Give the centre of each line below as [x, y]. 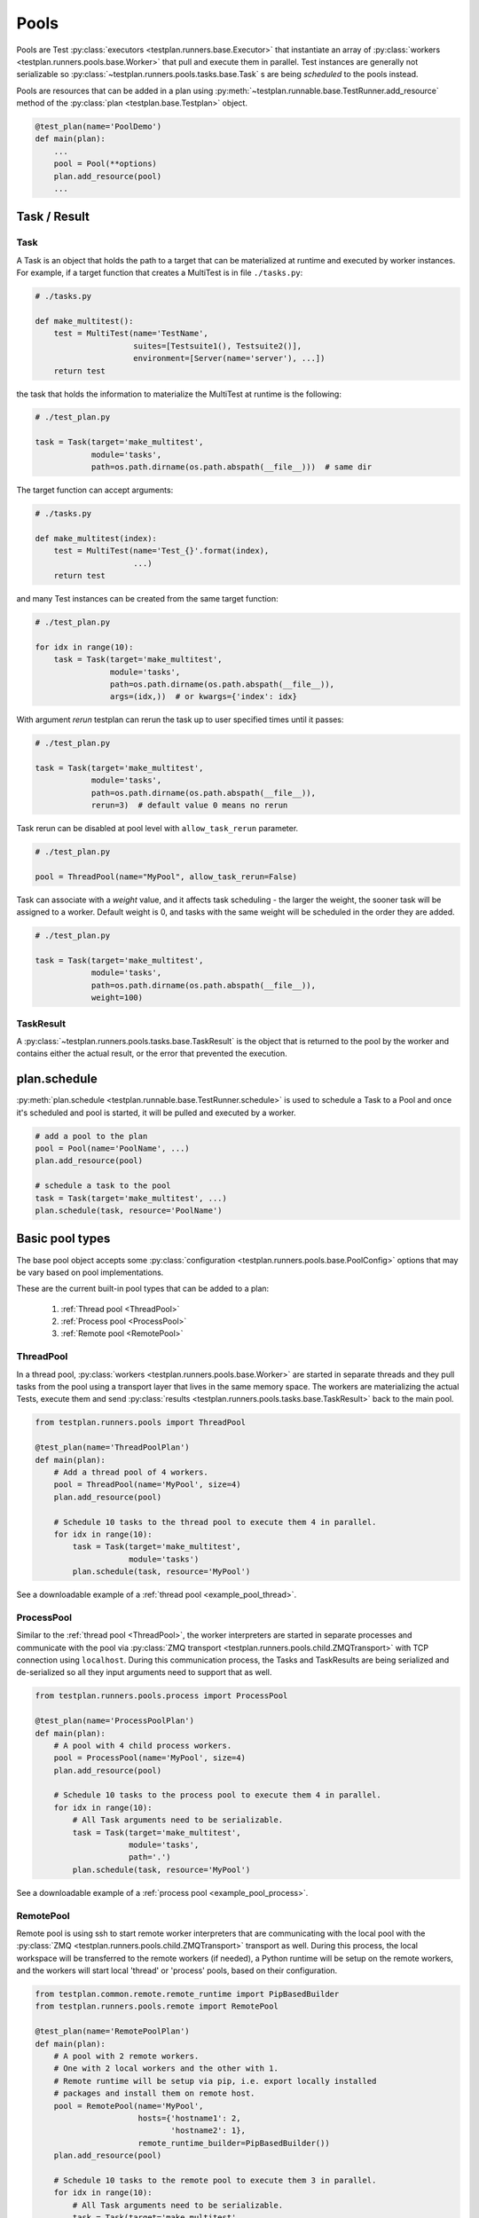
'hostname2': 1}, [208, 2131]
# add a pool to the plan [91, 1136]
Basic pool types [63, 1239]
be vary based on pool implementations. [90, 1272]
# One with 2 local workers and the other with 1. [166, 2069]
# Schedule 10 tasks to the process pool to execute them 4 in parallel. [217, 1795]
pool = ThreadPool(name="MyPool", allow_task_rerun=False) [166, 877]
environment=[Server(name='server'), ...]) [229, 358]
